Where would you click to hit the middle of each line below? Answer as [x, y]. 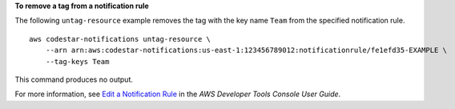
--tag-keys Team [77, 61]
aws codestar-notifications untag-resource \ [120, 39]
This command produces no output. [74, 79]
